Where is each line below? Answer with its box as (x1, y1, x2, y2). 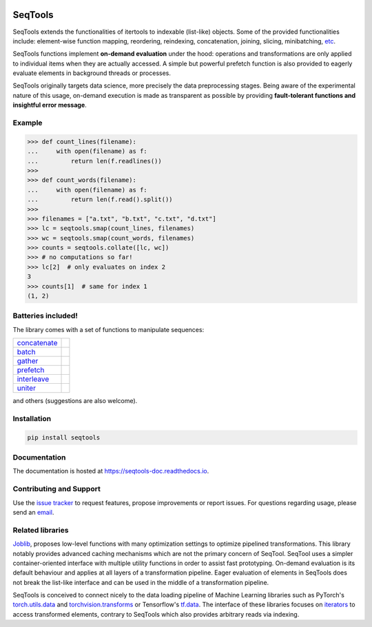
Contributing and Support (12, 484, 101, 494)
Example (12, 118, 43, 127)
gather (17, 356, 39, 366)
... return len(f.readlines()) (27, 157, 162, 165)
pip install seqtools (27, 433, 101, 441)
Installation (12, 413, 52, 423)
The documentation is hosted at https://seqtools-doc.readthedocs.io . (12, 467, 209, 475)
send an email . (12, 508, 54, 516)
